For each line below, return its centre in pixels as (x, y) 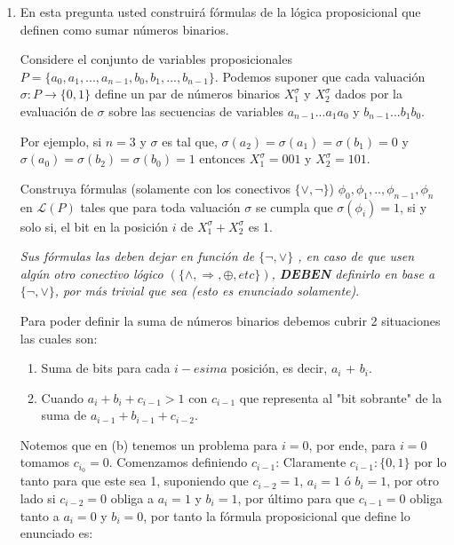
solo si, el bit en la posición (94, 226)
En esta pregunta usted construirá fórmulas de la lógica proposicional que (220, 12)
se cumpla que (294, 206)
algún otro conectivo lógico (92, 273)
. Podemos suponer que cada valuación (320, 76)
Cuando (63, 397)
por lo (430, 462)
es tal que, (190, 141)
